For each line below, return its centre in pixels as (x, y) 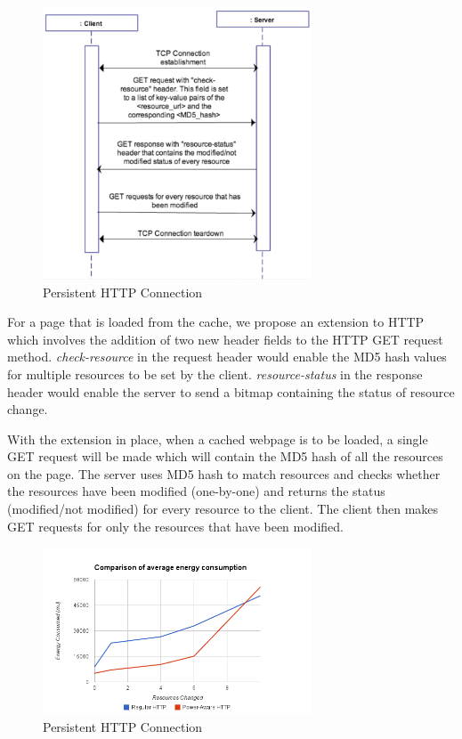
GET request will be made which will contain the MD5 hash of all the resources (225, 456)
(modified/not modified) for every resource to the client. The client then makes (223, 509)
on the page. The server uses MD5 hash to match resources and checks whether (224, 473)
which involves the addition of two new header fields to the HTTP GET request (225, 339)
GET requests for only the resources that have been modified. (175, 526)
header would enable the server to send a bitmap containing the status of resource (231, 391)
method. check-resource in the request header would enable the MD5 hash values (227, 357)
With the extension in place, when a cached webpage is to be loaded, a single (218, 439)
